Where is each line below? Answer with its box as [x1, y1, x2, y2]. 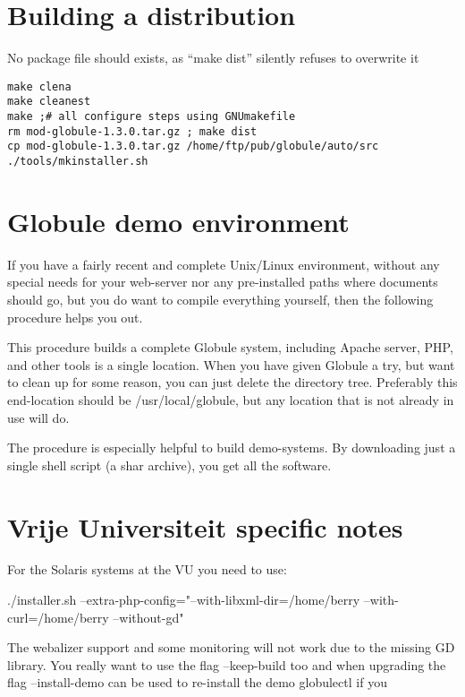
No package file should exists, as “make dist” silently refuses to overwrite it [7, 48, 419, 67]
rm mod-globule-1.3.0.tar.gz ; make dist [7, 125, 258, 138]
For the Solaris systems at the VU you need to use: [7, 560, 287, 579]
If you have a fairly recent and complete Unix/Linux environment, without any [7, 254, 440, 273]
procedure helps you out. [7, 307, 143, 326]
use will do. [7, 408, 70, 426]
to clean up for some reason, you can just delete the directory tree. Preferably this [7, 373, 458, 392]
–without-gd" [113, 607, 184, 626]
